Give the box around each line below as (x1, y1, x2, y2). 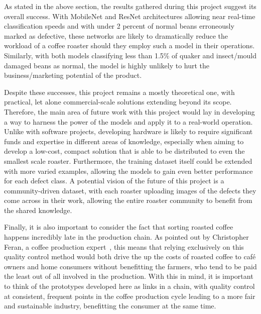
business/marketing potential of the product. (4, 70, 142, 80)
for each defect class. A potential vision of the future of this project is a (4, 175, 224, 186)
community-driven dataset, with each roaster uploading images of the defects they (4, 185, 256, 195)
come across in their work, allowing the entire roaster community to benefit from (4, 195, 252, 205)
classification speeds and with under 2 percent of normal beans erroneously (4, 21, 234, 31)
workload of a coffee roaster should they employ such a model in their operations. (4, 40, 255, 51)
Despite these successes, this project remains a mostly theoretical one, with (4, 86, 235, 97)
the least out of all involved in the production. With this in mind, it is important (4, 271, 253, 281)
